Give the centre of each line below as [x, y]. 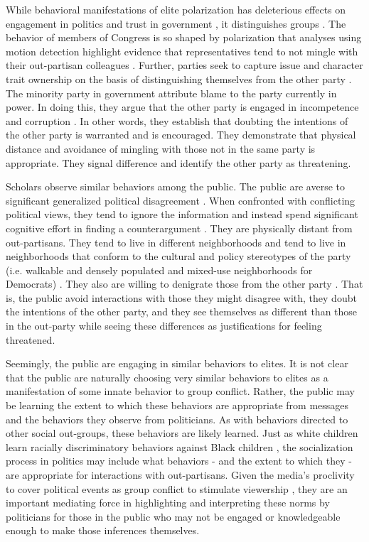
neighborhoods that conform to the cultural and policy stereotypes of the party [178, 256]
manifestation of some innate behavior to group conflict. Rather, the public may [180, 391]
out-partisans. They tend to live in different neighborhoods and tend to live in [176, 242]
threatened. [31, 339]
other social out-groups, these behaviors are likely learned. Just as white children [182, 433]
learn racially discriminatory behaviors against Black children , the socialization [180, 446]
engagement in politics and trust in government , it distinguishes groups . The [176, 23]
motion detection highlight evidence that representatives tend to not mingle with [182, 51]
